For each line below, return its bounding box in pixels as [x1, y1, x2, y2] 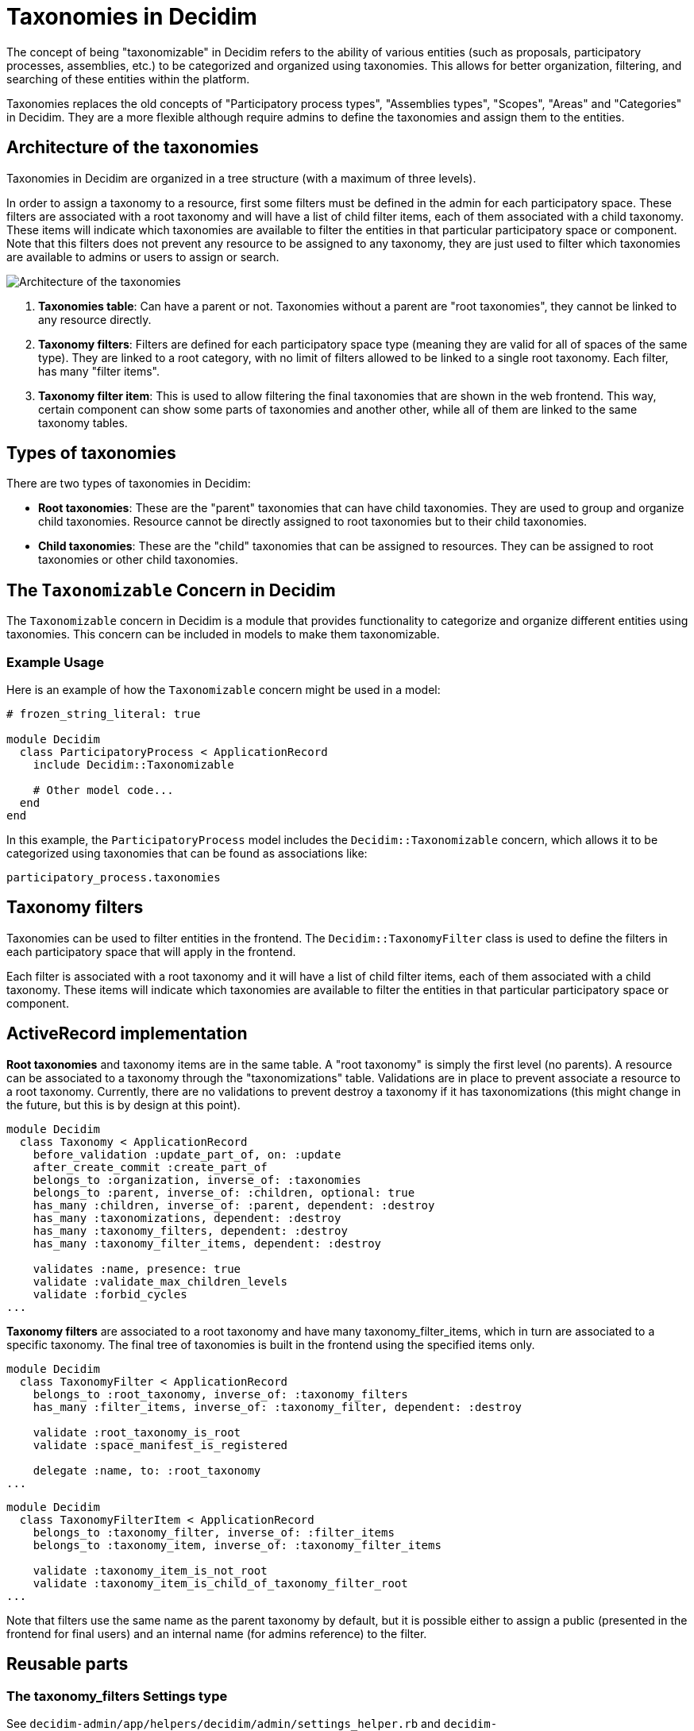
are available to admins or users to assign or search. [6, 249, 280, 264]
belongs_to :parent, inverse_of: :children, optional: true [33, 1185, 415, 1199]
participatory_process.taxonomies [6, 871, 221, 885]
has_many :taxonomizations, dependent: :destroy [33, 1211, 341, 1224]
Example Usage [6, 653, 104, 670]
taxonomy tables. [38, 415, 128, 430]
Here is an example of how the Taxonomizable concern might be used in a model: [6, 683, 441, 697]
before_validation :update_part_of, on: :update [33, 1147, 341, 1161]
